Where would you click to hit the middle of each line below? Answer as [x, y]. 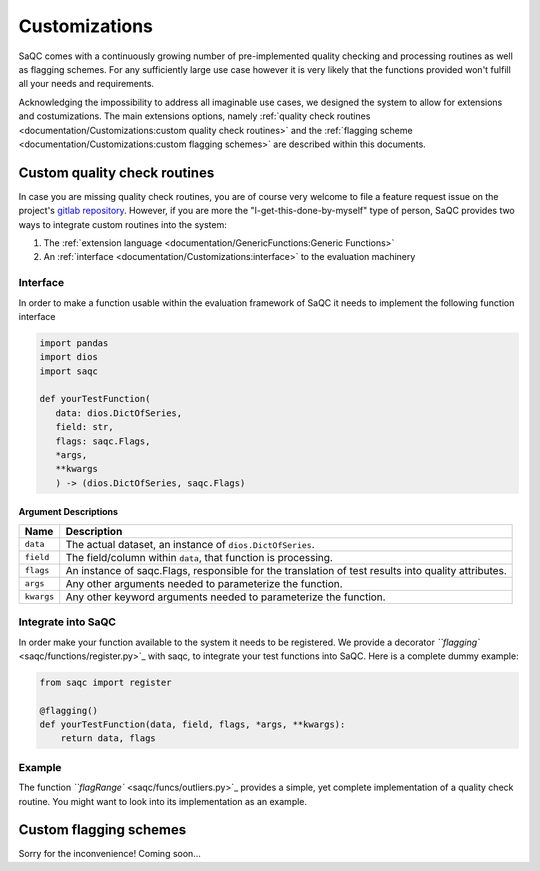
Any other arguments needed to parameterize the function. [204, 583]
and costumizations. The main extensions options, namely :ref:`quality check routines [194, 116]
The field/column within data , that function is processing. [199, 557]
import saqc [69, 371]
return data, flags [108, 738]
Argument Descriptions [68, 512]
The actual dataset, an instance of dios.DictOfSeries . [190, 544]
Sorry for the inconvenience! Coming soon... [110, 854]
